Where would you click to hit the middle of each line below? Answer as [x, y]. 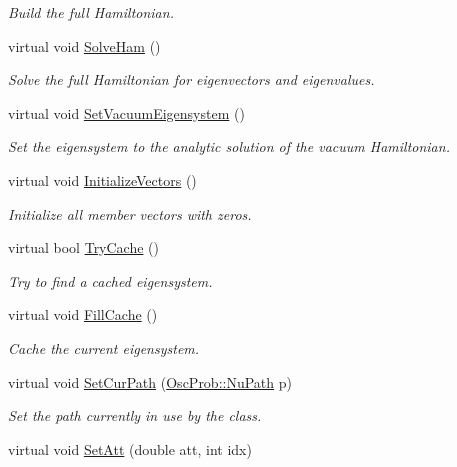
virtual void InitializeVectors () [102, 179]
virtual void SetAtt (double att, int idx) [130, 448]
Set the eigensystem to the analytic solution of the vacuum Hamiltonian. [229, 146]
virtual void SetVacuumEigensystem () [126, 112]
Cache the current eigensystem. [104, 347]
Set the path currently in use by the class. [135, 415]
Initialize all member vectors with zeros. [130, 213]
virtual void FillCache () [83, 314]
